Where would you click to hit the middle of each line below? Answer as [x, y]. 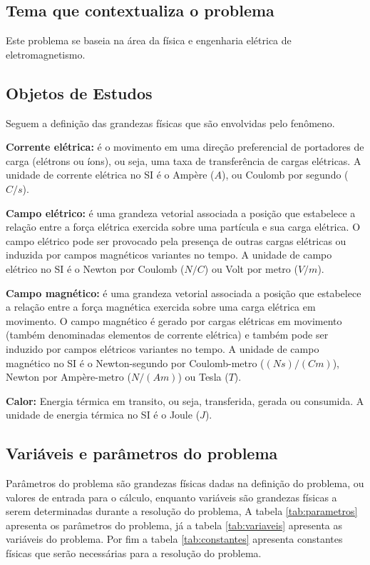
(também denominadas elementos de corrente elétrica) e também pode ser [167, 335]
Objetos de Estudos [79, 92]
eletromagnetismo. [46, 54]
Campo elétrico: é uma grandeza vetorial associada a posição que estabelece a [181, 212]
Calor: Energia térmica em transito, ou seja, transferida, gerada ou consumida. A [185, 400]
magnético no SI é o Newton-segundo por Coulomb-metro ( [135, 362]
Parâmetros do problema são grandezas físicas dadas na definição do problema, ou [185, 483]
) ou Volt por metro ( [251, 268]
